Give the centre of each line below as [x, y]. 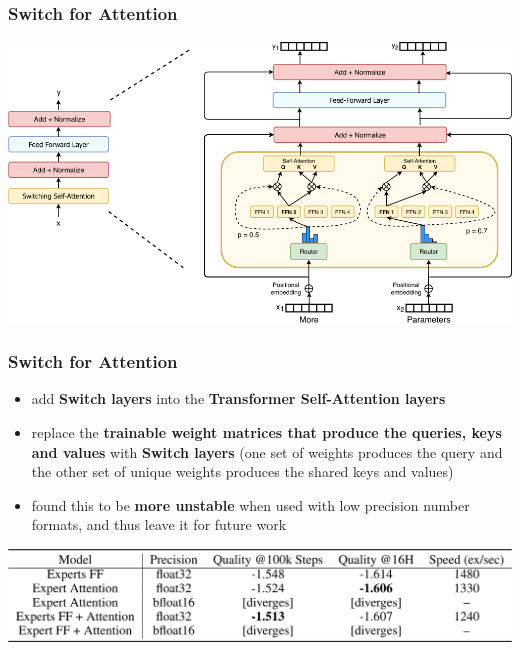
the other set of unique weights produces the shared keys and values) [242, 471]
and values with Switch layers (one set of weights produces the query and [267, 451]
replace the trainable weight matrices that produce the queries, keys [266, 431]
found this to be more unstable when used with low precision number [250, 504]
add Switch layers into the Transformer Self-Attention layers [238, 398]
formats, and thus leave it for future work [159, 524]
